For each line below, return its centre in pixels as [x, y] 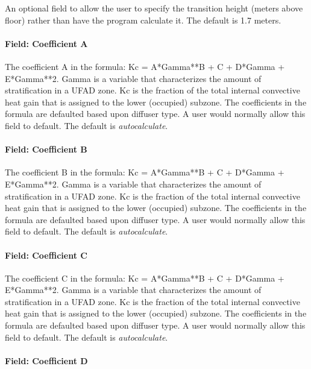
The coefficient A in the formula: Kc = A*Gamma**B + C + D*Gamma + [145, 66]
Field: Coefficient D [46, 360]
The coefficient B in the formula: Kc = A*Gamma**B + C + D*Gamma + [145, 172]
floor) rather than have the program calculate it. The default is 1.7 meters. [143, 20]
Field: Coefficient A [46, 43]
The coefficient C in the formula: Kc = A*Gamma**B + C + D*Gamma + [145, 278]
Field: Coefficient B [46, 149]
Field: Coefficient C [46, 255]
